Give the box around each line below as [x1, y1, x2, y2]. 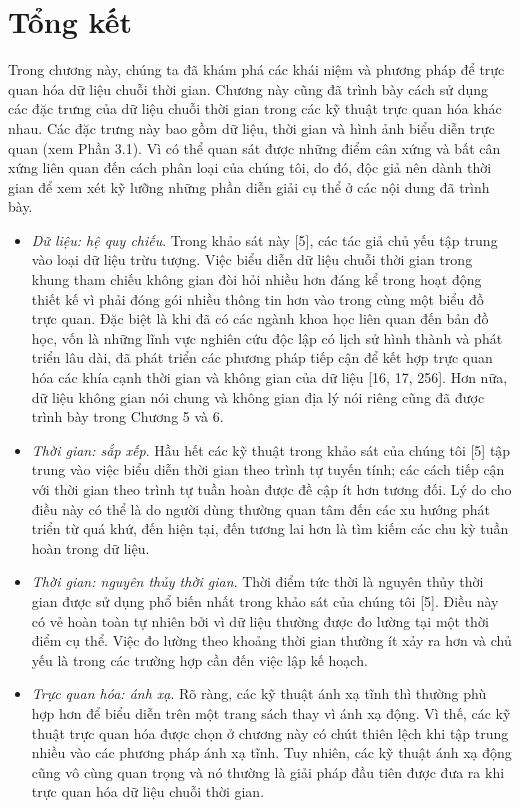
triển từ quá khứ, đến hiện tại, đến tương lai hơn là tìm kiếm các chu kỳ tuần [31, 518, 509, 539]
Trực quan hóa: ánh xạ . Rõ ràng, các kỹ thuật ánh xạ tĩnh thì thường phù [31, 683, 487, 704]
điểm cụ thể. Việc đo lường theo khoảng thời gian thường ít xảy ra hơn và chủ [31, 630, 512, 651]
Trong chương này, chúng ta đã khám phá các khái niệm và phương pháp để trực [8, 59, 505, 80]
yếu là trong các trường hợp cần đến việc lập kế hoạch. [31, 649, 368, 670]
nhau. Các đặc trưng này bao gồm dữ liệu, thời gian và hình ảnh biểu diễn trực [8, 117, 495, 138]
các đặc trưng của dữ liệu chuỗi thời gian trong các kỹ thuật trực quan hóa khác [8, 98, 502, 119]
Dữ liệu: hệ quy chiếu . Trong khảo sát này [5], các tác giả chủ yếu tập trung [31, 229, 498, 250]
